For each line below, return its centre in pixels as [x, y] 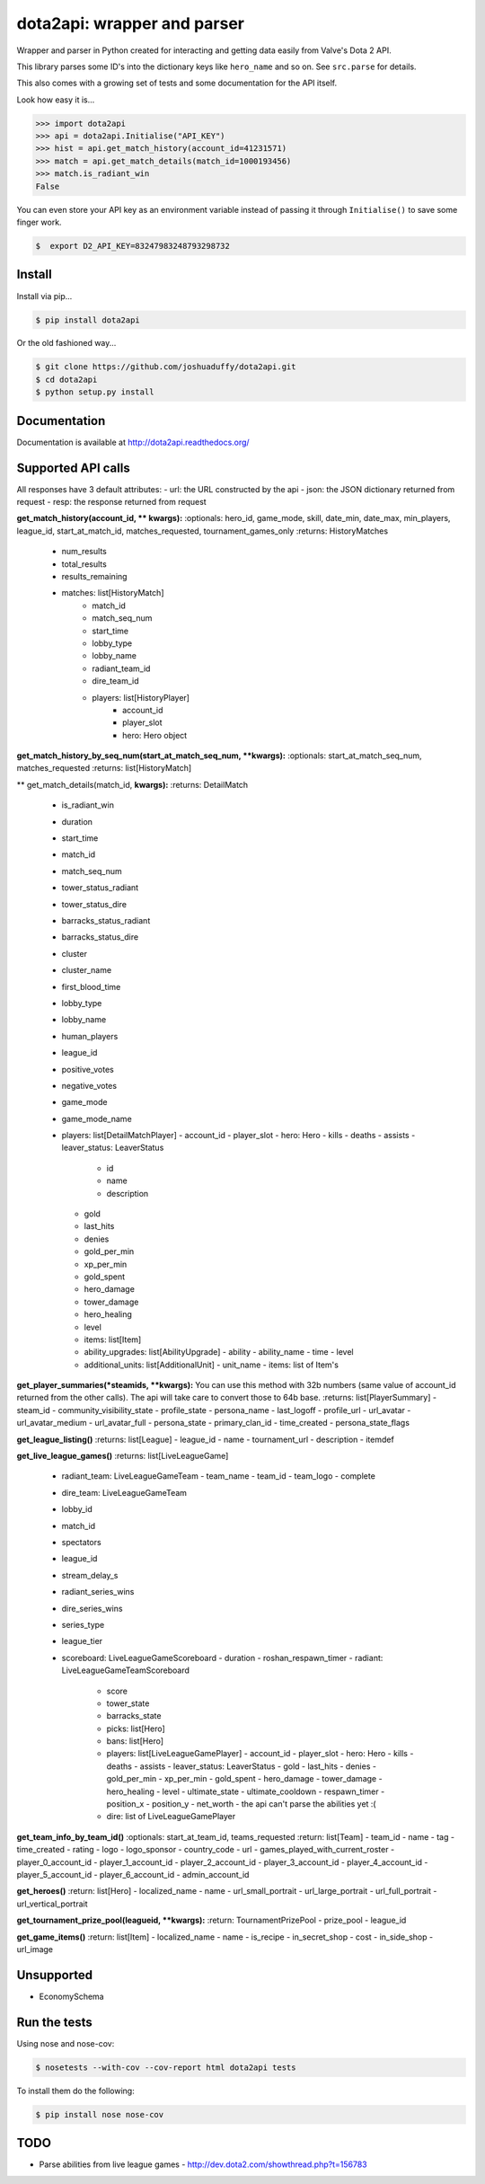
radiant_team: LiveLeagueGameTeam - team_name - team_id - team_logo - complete [219, 1476]
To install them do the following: [75, 2091]
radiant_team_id [121, 668]
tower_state [128, 1703]
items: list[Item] [113, 1340]
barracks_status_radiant [106, 920]
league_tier [82, 1641]
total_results [84, 564]
